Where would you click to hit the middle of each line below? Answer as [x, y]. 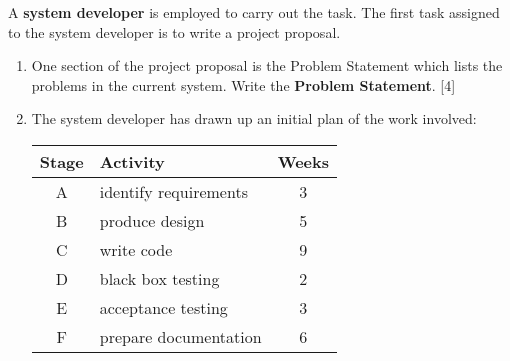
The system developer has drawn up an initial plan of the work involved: [254, 118]
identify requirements [173, 191]
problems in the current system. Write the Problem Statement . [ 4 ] [243, 84]
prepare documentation [180, 336]
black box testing [159, 278]
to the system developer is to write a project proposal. [174, 31]
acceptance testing [163, 307]
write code [136, 249]
